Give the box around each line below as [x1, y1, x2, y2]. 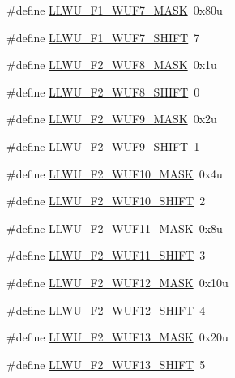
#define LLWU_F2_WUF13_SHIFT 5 [6, 355, 206, 372]
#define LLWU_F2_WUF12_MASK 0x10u [6, 273, 229, 290]
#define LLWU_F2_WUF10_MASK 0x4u [6, 165, 223, 182]
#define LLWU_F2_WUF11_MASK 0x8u [6, 219, 223, 236]
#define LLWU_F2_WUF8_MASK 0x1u [6, 56, 217, 73]
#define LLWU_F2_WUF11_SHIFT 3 [6, 247, 206, 264]
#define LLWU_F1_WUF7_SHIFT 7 [6, 28, 200, 45]
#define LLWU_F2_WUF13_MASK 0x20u [6, 329, 229, 346]
